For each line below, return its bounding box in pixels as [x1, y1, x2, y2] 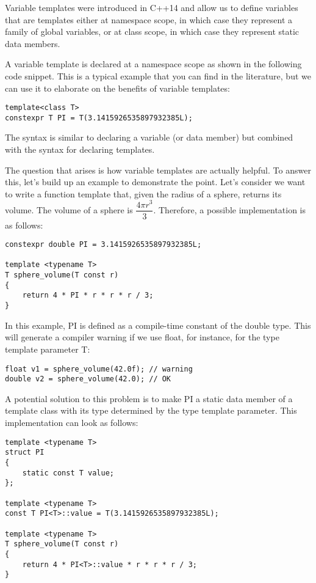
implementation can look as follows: [5, 416, 138, 429]
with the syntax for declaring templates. [5, 143, 155, 156]
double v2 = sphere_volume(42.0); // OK [5, 375, 171, 384]
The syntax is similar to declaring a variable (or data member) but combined [5, 131, 293, 144]
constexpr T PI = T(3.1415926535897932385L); [5, 113, 193, 122]
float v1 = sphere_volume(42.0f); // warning [5, 364, 193, 373]
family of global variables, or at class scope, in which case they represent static [5, 25, 300, 38]
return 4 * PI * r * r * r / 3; [22, 291, 154, 300]
